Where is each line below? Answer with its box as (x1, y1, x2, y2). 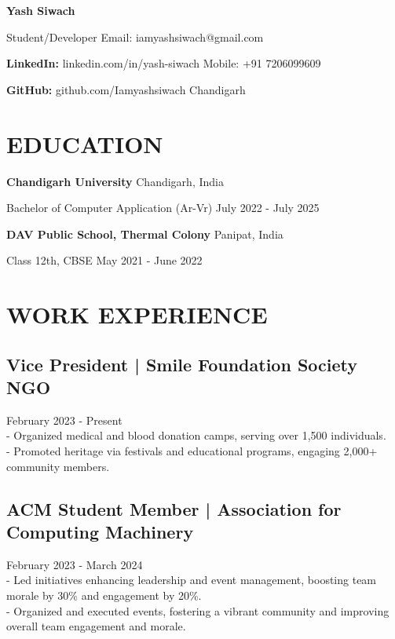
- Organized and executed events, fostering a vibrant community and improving (6, 602, 390, 619)
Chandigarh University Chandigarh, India (6, 173, 224, 189)
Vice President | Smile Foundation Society (6, 352, 358, 376)
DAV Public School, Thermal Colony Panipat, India (6, 225, 283, 242)
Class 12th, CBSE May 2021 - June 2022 (6, 252, 203, 268)
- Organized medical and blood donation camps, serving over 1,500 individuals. (6, 427, 386, 444)
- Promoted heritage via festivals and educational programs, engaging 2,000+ (6, 443, 378, 459)
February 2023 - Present (6, 411, 123, 428)
